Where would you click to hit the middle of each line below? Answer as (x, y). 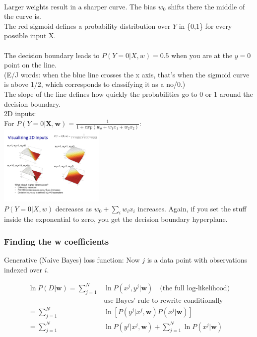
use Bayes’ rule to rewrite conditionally (163, 301)
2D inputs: (20, 113)
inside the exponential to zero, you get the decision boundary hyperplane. (116, 219)
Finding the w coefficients (57, 241)
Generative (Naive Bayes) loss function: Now (72, 260)
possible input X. (30, 35)
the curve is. (23, 16)
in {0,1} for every (205, 26)
